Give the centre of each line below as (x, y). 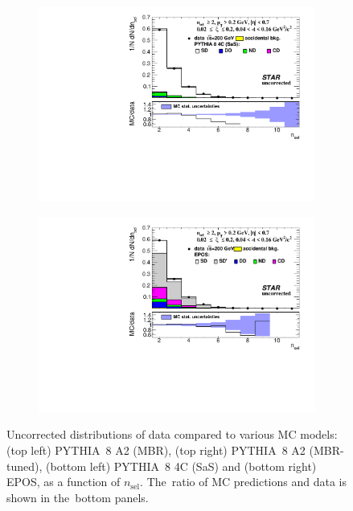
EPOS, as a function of (64, 482)
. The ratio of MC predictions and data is (244, 482)
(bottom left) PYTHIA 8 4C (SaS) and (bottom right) (181, 466)
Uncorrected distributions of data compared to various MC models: (172, 434)
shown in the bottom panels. (78, 497)
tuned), (25, 466)
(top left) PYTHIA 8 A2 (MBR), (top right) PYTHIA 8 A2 (156, 450)
